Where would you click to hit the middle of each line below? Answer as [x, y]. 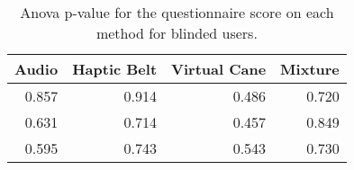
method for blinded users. [177, 33]
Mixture [310, 69]
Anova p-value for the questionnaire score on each [177, 12]
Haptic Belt [115, 69]
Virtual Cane [219, 69]
